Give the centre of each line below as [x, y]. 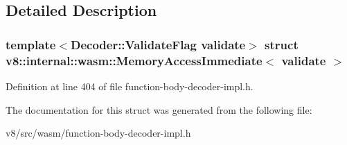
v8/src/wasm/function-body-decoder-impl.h [98, 133]
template [31, 44]
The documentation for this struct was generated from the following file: [159, 109]
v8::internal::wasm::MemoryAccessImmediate [134, 60]
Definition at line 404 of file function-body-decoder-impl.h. [130, 86]
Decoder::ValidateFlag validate [158, 44]
